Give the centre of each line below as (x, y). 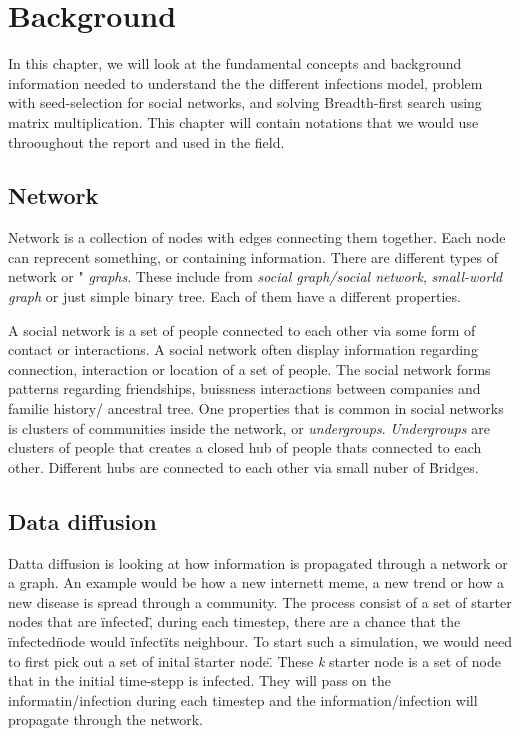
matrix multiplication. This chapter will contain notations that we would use (243, 121)
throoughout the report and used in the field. (146, 141)
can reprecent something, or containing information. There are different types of (253, 256)
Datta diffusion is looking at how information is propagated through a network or (258, 562)
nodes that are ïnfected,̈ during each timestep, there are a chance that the (234, 621)
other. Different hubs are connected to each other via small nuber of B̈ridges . (243, 466)
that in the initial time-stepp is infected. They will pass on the (199, 680)
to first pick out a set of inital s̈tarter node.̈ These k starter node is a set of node (254, 660)
